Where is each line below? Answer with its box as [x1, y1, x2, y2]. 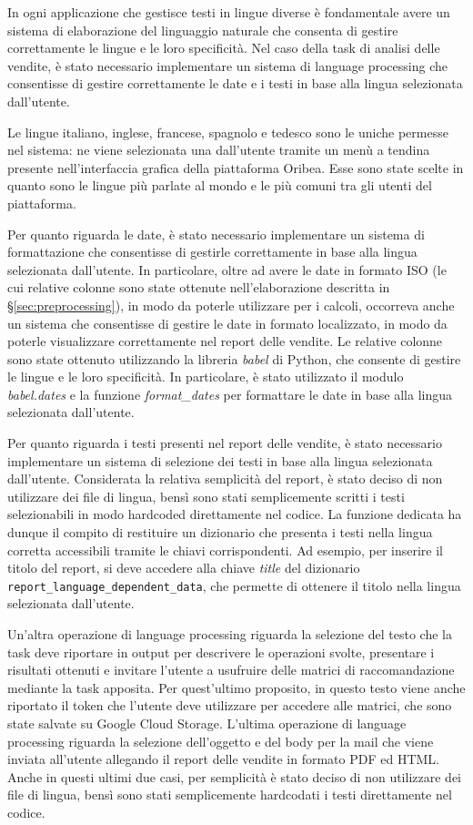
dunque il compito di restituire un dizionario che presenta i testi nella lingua [7, 523, 433, 542]
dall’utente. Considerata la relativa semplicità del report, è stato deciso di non [7, 469, 443, 488]
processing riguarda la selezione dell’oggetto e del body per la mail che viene [7, 731, 434, 750]
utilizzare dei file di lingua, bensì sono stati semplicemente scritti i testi [7, 486, 405, 505]
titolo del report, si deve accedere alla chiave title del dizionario [7, 558, 360, 577]
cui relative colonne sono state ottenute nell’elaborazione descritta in [7, 278, 390, 297]
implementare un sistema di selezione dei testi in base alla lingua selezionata [7, 451, 433, 470]
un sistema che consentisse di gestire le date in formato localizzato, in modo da [7, 313, 448, 332]
